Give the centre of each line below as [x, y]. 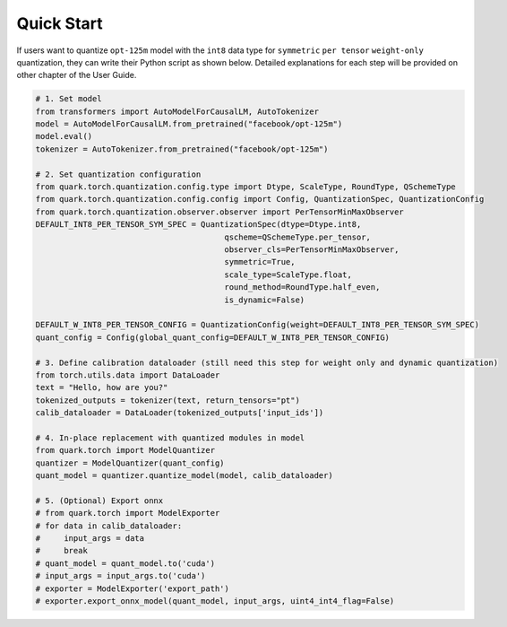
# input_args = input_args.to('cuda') [120, 576]
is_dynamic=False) [265, 300]
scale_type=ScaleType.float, [288, 274]
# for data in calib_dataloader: [109, 526]
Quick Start [60, 23]
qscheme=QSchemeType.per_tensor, [298, 237]
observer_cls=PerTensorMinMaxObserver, [312, 250]
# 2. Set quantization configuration [118, 174]
